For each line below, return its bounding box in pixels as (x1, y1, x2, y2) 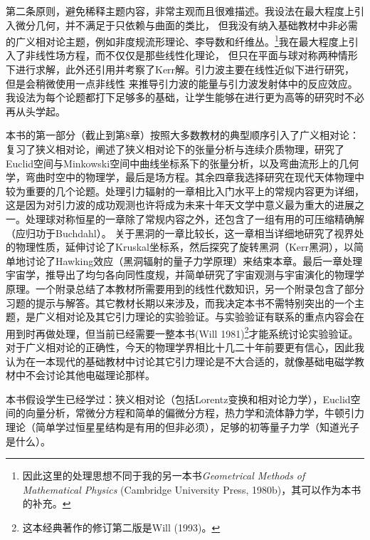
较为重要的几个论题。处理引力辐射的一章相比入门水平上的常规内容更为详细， (6, 183, 364, 198)
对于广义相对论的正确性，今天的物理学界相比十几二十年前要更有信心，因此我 (6, 339, 364, 354)
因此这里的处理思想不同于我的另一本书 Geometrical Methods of (22, 468, 305, 483)
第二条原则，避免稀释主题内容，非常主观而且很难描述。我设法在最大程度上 (6, 4, 354, 18)
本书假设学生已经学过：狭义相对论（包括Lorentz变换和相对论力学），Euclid (6, 391, 351, 406)
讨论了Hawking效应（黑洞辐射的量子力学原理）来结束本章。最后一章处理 (25, 253, 363, 268)
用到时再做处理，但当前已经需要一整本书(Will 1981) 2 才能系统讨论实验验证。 (6, 323, 359, 341)
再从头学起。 (6, 103, 65, 118)
